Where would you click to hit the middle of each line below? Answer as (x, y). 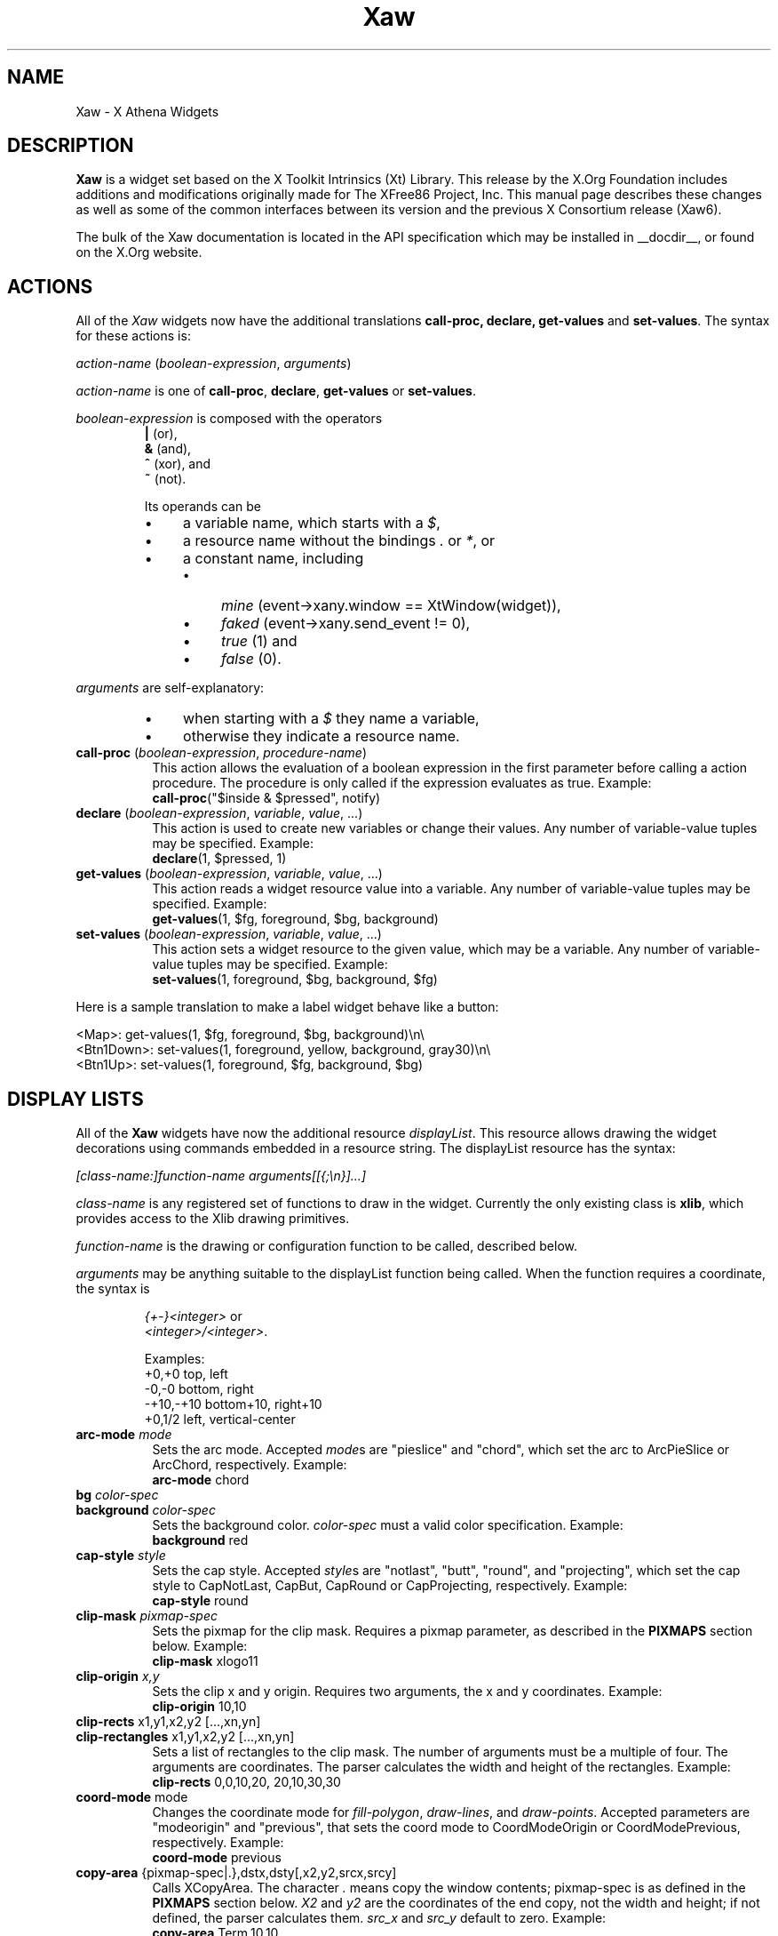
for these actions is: (133, 336)
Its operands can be (202, 507)
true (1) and (259, 641)
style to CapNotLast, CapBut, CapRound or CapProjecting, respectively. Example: (390, 1586)
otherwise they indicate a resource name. (322, 736)
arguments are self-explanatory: (170, 688)
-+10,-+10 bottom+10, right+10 (233, 1404)
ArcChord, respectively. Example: (250, 1465)
